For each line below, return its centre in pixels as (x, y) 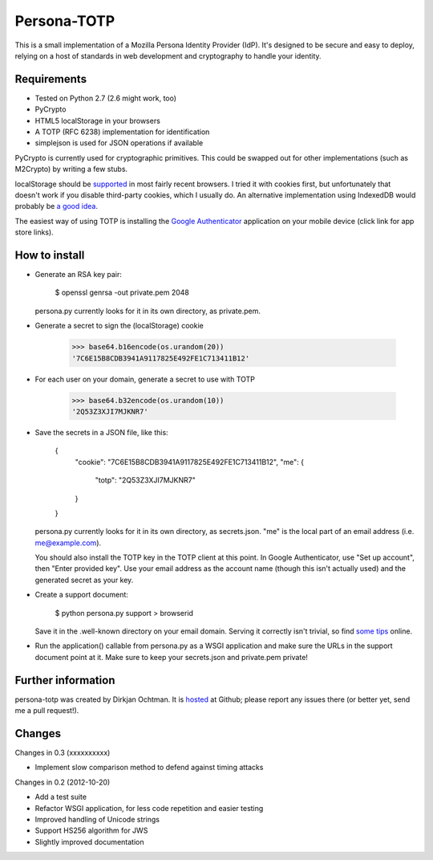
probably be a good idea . (56, 206)
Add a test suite (61, 797)
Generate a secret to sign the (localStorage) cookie (119, 326)
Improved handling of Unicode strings (97, 819)
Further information (65, 680)
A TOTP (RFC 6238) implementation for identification (122, 132)
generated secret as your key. (84, 580)
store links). (34, 232)
